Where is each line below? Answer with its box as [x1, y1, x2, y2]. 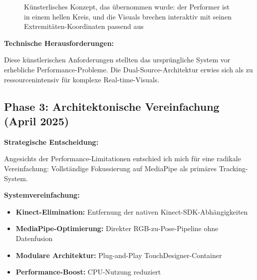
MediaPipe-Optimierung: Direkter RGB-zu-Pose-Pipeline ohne [15, 223, 219, 234]
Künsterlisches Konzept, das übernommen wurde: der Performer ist [24, 1, 230, 11]
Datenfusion [15, 233, 53, 243]
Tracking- [219, 163, 248, 173]
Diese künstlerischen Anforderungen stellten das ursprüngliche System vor [4, 54, 231, 65]
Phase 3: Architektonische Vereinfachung [4, 98, 220, 114]
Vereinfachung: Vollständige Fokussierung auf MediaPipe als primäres [4, 163, 217, 173]
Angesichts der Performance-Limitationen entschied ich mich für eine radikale [4, 153, 241, 164]
